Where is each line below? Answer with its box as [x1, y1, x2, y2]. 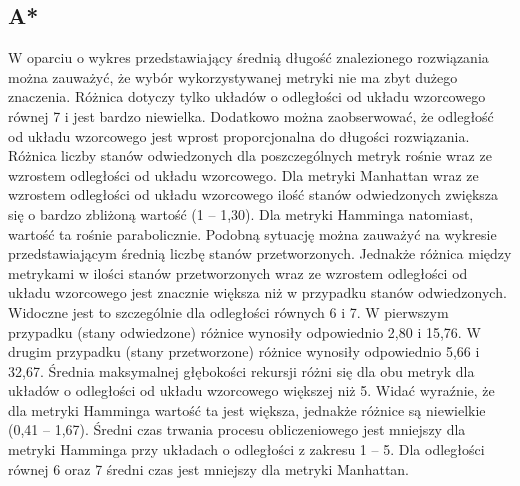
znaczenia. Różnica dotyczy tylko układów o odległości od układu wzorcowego [8, 86, 486, 107]
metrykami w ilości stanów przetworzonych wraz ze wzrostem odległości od [8, 262, 468, 283]
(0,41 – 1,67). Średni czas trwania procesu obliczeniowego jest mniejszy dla [8, 419, 466, 440]
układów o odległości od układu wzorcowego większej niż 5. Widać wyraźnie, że [8, 380, 495, 401]
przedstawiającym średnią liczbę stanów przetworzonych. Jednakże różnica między [8, 243, 512, 264]
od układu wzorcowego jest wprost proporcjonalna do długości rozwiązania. [8, 125, 470, 146]
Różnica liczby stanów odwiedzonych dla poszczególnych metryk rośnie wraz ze [8, 145, 492, 166]
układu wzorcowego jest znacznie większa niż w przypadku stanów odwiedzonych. [8, 282, 507, 303]
